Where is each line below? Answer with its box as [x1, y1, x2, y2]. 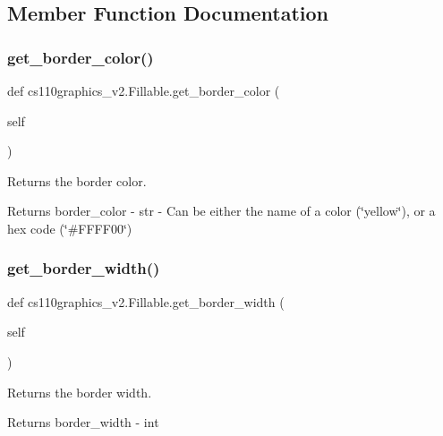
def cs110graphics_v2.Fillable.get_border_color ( [7, 81, 280, 99]
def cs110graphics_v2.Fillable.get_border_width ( [7, 292, 285, 311]
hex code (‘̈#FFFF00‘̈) [7, 218, 132, 237]
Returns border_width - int [7, 413, 159, 432]
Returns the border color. [7, 171, 147, 190]
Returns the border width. [7, 382, 152, 401]
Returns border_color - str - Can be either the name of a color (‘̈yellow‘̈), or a [7, 201, 436, 220]
